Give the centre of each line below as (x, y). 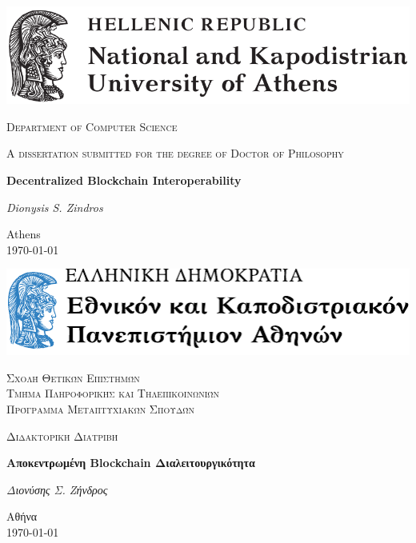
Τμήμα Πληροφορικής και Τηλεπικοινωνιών (113, 393)
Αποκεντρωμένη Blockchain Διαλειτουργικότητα (131, 463)
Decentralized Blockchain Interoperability (124, 180)
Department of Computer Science (92, 126)
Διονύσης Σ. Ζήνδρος (57, 489)
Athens (24, 234)
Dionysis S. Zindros (55, 207)
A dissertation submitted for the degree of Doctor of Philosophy (175, 153)
